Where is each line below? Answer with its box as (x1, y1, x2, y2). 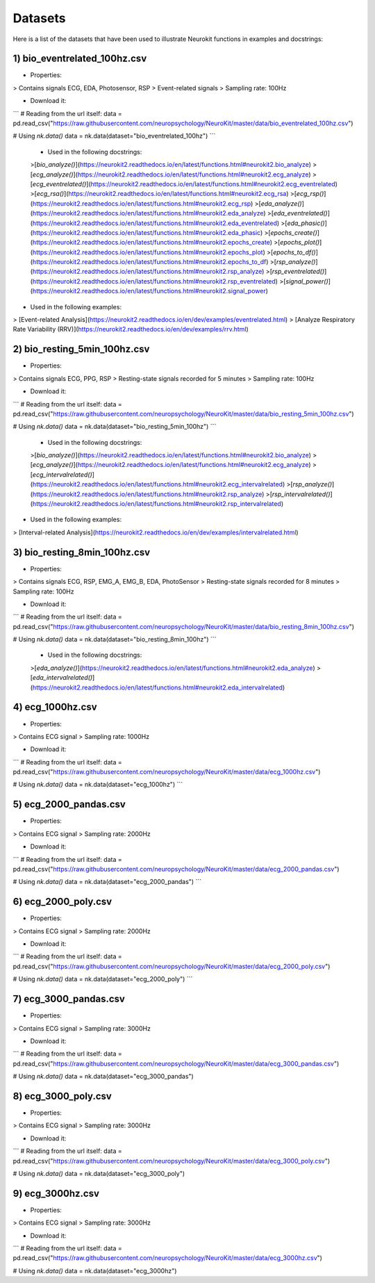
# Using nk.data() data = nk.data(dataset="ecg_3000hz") (12, 1266, 177, 1275)
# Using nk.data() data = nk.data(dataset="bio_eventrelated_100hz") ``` (12, 132, 216, 140)
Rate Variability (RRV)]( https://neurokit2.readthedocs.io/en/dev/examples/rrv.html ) (12, 325, 249, 334)
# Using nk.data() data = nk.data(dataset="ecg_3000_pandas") (12, 1072, 194, 1081)
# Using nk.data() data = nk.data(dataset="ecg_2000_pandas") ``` (12, 878, 201, 886)
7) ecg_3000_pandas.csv (12, 993, 125, 1005)
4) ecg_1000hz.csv (12, 701, 97, 713)
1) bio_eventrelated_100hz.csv (12, 53, 147, 65)
